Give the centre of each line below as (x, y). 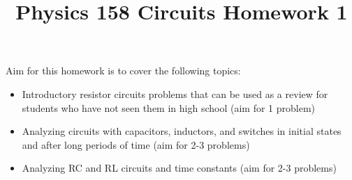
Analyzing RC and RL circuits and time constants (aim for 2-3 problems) (179, 168)
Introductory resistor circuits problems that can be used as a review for (175, 93)
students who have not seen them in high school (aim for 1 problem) (168, 107)
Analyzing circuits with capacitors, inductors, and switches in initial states (182, 131)
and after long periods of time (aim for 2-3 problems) (136, 144)
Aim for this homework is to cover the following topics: (123, 71)
